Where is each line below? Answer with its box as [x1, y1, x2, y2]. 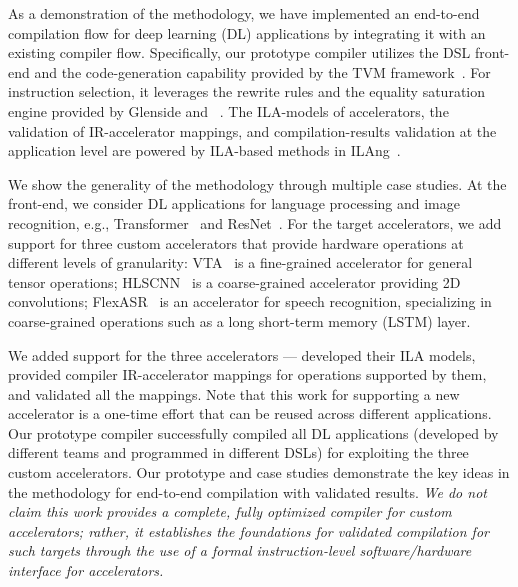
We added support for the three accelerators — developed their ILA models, [8, 344, 476, 365]
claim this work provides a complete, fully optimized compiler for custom [8, 501, 452, 522]
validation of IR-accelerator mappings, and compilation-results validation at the [8, 120, 497, 141]
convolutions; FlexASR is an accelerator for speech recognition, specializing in [8, 291, 492, 312]
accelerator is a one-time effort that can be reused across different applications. [8, 403, 492, 424]
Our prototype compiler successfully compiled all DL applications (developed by [8, 422, 499, 443]
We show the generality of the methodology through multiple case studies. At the [8, 173, 507, 194]
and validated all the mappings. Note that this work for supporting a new [8, 383, 460, 404]
